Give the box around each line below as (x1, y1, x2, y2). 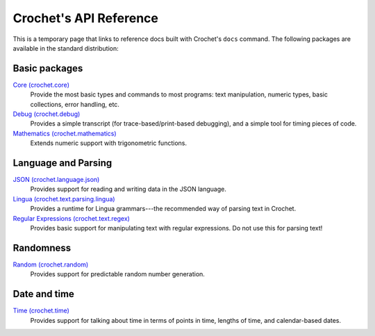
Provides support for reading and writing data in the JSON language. (30, 185, 227, 194)
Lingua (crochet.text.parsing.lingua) (12, 194, 115, 203)
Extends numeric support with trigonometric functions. (30, 139, 187, 147)
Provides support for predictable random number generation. (30, 270, 205, 278)
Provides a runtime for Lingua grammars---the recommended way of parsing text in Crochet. (30, 205, 297, 213)
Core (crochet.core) (12, 81, 69, 89)
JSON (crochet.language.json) (12, 176, 100, 184)
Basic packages (12, 62, 83, 74)
